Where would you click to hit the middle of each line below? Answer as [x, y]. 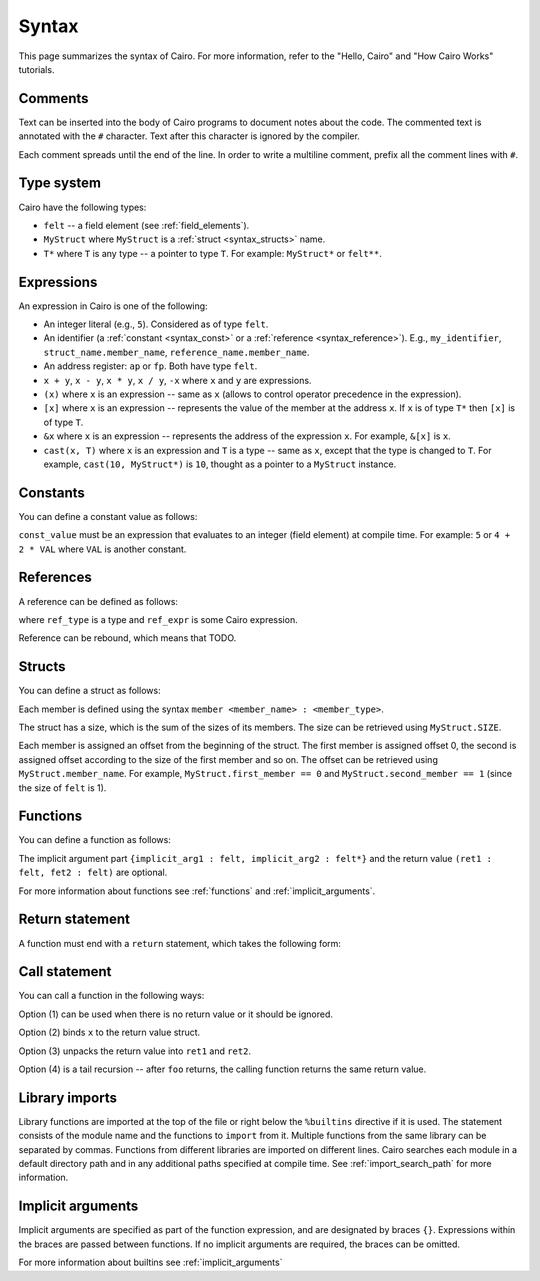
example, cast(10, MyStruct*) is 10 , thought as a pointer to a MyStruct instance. [220, 464]
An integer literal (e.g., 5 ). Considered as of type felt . [156, 324]
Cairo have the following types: [82, 207]
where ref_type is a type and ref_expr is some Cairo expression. [158, 619]
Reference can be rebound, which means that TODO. [127, 638]
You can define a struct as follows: [89, 691]
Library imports [67, 1097]
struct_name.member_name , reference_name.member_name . [176, 352]
